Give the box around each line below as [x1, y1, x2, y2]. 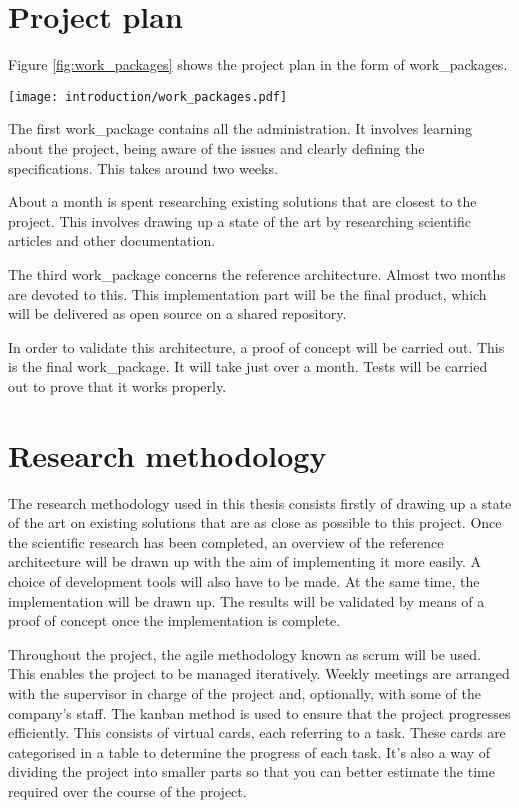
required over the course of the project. [8, 780, 247, 801]
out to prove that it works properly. [8, 375, 227, 396]
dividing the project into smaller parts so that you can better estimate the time [8, 761, 495, 782]
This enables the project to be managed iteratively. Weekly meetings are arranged [8, 663, 510, 684]
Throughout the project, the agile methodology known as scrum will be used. [8, 643, 481, 664]
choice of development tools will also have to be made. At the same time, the [8, 571, 480, 591]
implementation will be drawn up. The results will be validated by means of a [8, 590, 485, 611]
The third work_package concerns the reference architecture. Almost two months [8, 263, 506, 284]
